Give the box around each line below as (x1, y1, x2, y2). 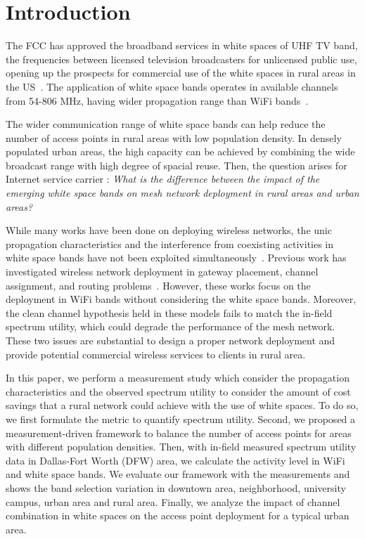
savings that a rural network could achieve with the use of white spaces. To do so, (6, 398, 359, 413)
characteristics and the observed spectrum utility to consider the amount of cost (6, 384, 351, 398)
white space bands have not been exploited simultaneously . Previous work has (6, 250, 347, 265)
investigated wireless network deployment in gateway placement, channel (6, 264, 319, 279)
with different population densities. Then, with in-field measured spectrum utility (6, 439, 357, 454)
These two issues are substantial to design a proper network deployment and (6, 333, 335, 347)
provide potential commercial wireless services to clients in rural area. (6, 346, 306, 361)
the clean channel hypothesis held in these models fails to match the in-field (6, 305, 333, 320)
